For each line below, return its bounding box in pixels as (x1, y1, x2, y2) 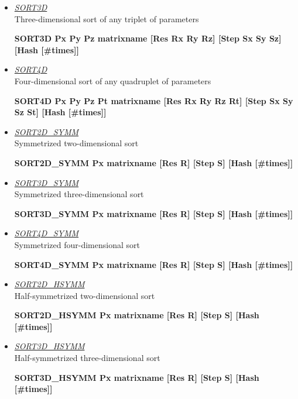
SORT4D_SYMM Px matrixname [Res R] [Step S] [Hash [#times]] (14, 258, 293, 270)
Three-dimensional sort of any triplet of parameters (14, 12, 199, 25)
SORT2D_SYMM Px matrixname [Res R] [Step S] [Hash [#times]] (14, 156, 293, 168)
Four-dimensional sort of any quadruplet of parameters (14, 74, 211, 87)
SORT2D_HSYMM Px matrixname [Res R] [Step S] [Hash (14, 309, 259, 321)
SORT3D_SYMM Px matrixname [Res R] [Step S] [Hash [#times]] (14, 207, 293, 219)
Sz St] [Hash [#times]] (14, 106, 107, 118)
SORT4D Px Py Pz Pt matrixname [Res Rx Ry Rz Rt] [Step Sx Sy (14, 94, 293, 106)
